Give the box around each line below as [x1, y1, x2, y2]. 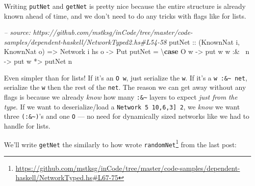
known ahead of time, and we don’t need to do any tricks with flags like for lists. [4, 10, 246, 21]
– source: [4, 27, 31, 37]
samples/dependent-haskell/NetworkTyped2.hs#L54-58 [4, 36, 167, 47]
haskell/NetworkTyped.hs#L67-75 [15, 172, 119, 183]
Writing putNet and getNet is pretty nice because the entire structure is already [4, 1, 246, 11]
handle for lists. [4, 120, 51, 131]
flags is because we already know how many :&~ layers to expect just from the [4, 91, 238, 102]
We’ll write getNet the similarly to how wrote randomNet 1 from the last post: [4, 137, 237, 149]
